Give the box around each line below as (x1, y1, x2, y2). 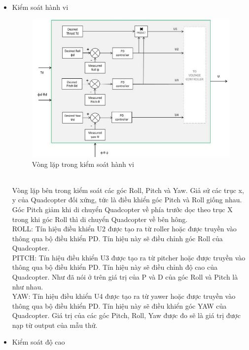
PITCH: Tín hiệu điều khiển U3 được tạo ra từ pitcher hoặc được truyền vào (12, 252, 246, 262)
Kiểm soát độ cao (12, 336, 65, 347)
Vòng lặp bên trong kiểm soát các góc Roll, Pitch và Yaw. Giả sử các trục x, (12, 185, 244, 195)
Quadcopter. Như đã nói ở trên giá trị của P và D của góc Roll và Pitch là (12, 272, 238, 282)
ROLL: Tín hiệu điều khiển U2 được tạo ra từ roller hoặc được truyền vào (12, 223, 237, 234)
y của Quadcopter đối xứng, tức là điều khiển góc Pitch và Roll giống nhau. (12, 194, 242, 205)
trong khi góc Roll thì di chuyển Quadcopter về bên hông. (12, 214, 188, 224)
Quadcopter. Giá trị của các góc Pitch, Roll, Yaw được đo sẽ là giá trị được (12, 310, 241, 320)
